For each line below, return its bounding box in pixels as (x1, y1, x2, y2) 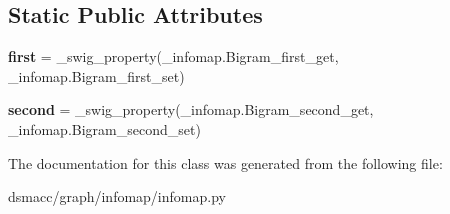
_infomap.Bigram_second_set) (8, 118, 201, 139)
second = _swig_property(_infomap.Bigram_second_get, (8, 99, 374, 120)
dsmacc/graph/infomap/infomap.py (8, 186, 226, 207)
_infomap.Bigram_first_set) (8, 65, 185, 86)
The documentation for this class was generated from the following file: (8, 152, 443, 173)
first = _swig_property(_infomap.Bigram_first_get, (8, 46, 339, 67)
